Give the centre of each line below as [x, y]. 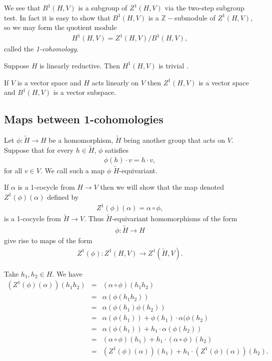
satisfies [117, 150]
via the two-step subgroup [204, 7]
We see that [22, 7]
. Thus [94, 218]
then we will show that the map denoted [162, 187]
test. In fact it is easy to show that [57, 17]
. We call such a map [72, 170]
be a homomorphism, [81, 140]
